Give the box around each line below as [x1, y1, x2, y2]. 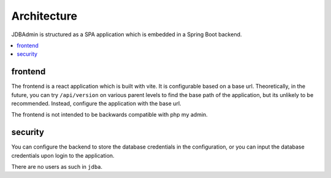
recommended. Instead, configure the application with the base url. [11, 100, 181, 107]
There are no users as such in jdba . [11, 163, 103, 171]
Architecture [11, 9, 78, 23]
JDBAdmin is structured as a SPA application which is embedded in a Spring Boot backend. [11, 31, 242, 38]
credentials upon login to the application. [11, 152, 115, 159]
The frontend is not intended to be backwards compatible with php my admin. [11, 111, 208, 118]
